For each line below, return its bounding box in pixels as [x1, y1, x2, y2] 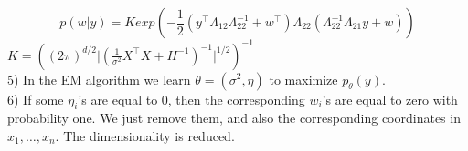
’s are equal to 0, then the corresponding [78, 89, 305, 108]
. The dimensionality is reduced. [55, 126, 235, 145]
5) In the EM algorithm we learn [7, 69, 191, 88]
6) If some [7, 89, 64, 108]
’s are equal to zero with [322, 89, 458, 108]
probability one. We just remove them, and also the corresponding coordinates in [7, 108, 461, 127]
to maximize [269, 69, 338, 88]
